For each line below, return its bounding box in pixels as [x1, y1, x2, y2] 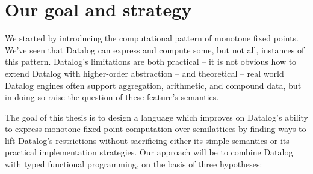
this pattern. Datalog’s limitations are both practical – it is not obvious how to [5, 55, 297, 68]
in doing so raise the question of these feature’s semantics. [5, 91, 219, 103]
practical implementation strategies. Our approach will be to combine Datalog [5, 146, 293, 158]
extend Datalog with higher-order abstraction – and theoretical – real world [5, 67, 284, 79]
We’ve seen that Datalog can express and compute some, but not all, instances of [5, 43, 305, 56]
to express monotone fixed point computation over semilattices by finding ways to [5, 122, 306, 135]
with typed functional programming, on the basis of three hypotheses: [5, 158, 262, 170]
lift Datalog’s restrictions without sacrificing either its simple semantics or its [5, 134, 290, 146]
